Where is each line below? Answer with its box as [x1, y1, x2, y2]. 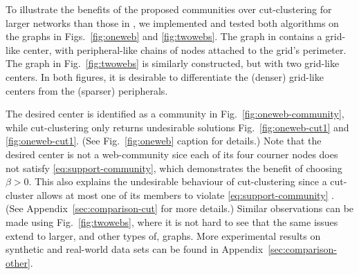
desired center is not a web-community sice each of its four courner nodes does [6, 146, 338, 161]
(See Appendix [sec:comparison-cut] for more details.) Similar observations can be [6, 201, 354, 216]
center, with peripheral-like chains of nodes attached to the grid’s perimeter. [23, 42, 347, 57]
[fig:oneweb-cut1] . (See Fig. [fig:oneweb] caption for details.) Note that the [6, 133, 322, 148]
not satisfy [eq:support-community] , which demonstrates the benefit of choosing [6, 160, 342, 175]
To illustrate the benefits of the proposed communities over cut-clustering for [6, 2, 332, 16]
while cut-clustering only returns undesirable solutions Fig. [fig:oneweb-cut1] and [6, 120, 349, 134]
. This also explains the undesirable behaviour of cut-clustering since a [28, 174, 327, 189]
